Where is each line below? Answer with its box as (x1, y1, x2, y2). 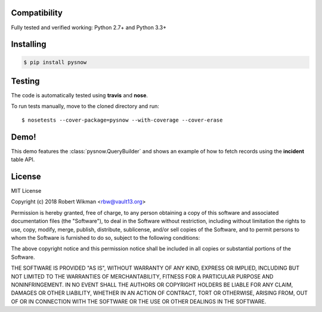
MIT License (11, 187, 42, 194)
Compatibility (11, 8, 63, 18)
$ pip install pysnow (23, 58, 87, 66)
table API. (11, 156, 35, 163)
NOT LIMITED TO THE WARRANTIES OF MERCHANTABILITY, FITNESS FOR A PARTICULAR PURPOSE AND (11, 273, 274, 280)
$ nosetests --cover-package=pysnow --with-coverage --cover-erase (21, 116, 223, 123)
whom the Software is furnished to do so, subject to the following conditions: (11, 234, 200, 241)
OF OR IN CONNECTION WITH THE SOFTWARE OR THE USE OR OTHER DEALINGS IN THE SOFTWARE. (11, 298, 267, 305)
